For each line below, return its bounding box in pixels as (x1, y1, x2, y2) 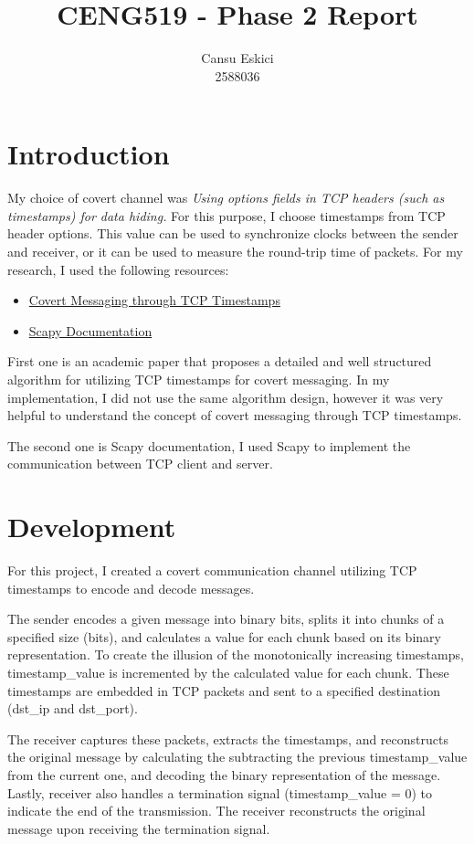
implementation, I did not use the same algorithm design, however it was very (7, 387, 444, 406)
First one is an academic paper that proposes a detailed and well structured (7, 352, 432, 371)
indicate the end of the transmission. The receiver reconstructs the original (7, 801, 426, 820)
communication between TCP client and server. (7, 454, 273, 473)
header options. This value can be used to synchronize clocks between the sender (7, 224, 458, 243)
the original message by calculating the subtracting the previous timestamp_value (7, 747, 468, 766)
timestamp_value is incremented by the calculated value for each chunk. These (7, 663, 449, 682)
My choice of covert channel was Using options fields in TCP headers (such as (7, 188, 445, 207)
